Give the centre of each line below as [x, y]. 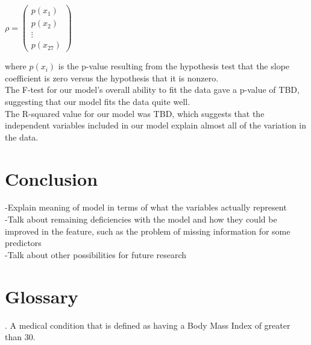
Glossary [42, 296]
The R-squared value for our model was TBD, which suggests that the [135, 113]
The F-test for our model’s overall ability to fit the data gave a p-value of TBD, [152, 90]
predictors [23, 243]
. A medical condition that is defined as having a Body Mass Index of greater [148, 325]
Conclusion [52, 178]
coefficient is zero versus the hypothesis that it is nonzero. [112, 78]
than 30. [20, 337]
